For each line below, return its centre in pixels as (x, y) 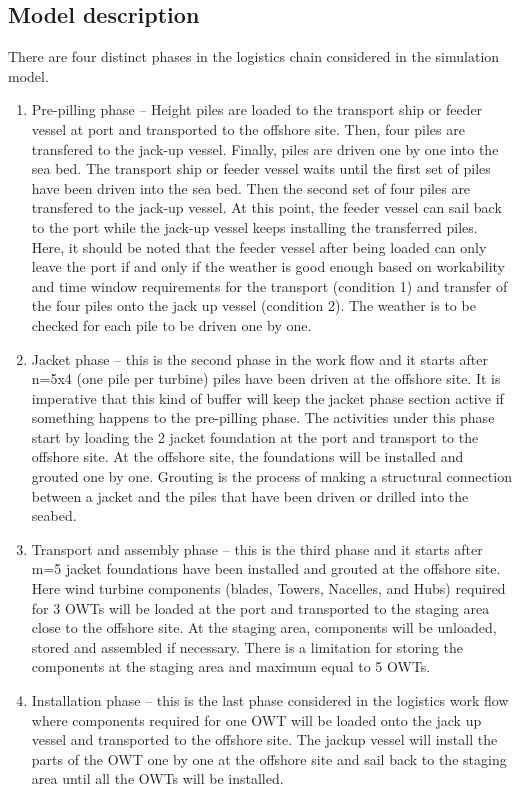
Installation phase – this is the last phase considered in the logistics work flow (270, 700)
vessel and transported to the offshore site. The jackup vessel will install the (264, 739)
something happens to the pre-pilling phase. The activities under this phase (263, 417)
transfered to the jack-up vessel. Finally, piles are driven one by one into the (265, 148)
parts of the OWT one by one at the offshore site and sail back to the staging (269, 758)
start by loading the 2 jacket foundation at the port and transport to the (255, 436)
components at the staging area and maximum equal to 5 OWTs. (231, 666)
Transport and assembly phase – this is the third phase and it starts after (257, 548)
